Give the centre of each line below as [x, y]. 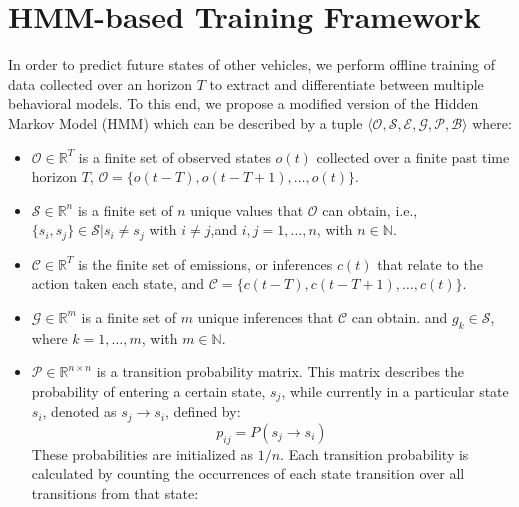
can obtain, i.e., [370, 209]
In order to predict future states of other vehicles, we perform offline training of [252, 64]
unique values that [247, 209]
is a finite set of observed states [174, 156]
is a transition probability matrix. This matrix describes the [280, 371]
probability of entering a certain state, [148, 390]
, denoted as [79, 411]
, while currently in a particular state [395, 390]
